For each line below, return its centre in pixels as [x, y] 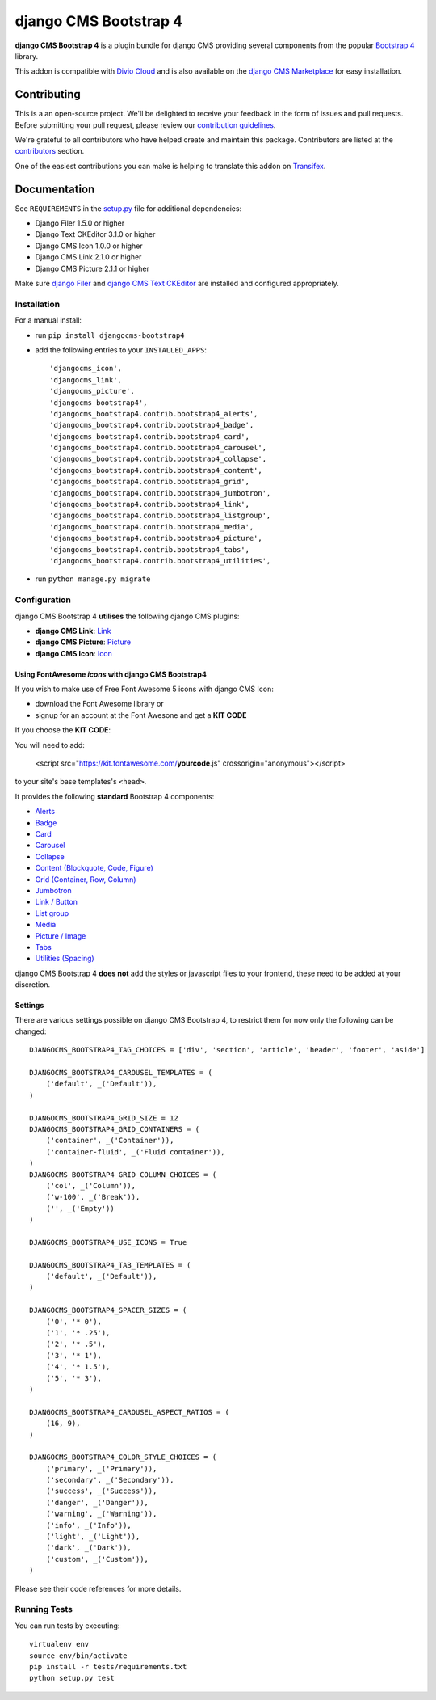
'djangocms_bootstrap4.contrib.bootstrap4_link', [150, 504]
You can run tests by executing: [67, 1626]
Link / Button [57, 902]
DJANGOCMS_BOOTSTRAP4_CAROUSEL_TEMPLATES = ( [121, 1073]
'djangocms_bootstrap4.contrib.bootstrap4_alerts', [154, 413]
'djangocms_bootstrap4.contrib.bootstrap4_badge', [152, 425]
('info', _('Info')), [89, 1525]
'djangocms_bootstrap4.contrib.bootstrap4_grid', [150, 482]
